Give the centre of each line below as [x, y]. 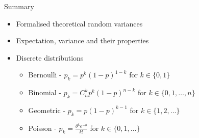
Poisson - [42, 128]
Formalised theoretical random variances [79, 23]
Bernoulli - [45, 75]
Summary [19, 6]
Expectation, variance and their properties [82, 40]
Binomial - [45, 92]
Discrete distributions [50, 57]
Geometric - [47, 110]
